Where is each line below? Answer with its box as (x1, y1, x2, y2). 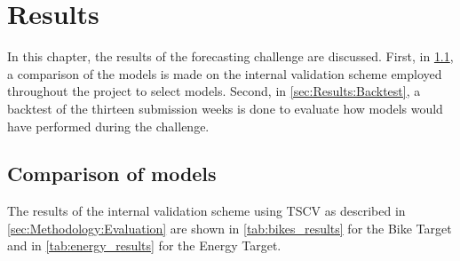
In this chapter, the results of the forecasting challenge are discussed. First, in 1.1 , (7, 47, 454, 66)
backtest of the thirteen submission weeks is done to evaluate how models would (7, 99, 443, 117)
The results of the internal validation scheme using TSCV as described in (7, 202, 406, 220)
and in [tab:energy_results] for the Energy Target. (7, 236, 282, 255)
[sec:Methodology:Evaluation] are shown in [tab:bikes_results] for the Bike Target (7, 218, 452, 237)
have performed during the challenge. (7, 116, 210, 135)
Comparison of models (7, 160, 217, 187)
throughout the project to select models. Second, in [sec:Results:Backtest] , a (7, 82, 421, 100)
